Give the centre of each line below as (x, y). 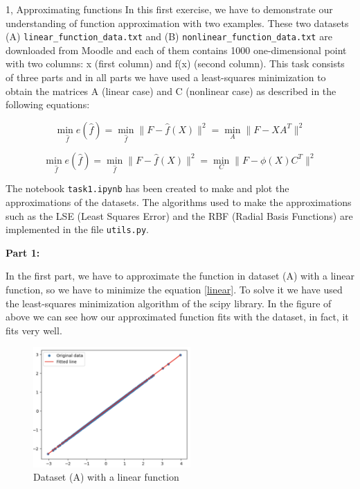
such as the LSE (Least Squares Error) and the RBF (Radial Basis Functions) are (179, 215)
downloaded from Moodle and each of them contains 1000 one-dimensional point (176, 50)
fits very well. (34, 330)
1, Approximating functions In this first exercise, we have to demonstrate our (169, 9)
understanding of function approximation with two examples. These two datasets (177, 23)
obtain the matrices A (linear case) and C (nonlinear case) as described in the (171, 91)
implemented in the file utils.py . (78, 229)
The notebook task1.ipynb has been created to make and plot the (147, 188)
